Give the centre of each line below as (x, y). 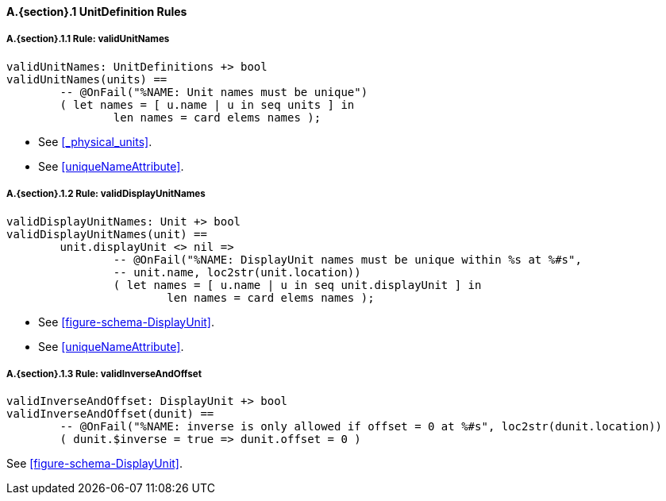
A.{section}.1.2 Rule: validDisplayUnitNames (106, 194)
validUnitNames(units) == (87, 79)
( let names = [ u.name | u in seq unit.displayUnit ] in (297, 285)
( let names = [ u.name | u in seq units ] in (207, 104)
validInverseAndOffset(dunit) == (110, 414)
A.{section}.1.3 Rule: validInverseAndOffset (104, 374)
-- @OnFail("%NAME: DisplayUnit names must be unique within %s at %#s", (347, 259)
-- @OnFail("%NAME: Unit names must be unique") (214, 92)
